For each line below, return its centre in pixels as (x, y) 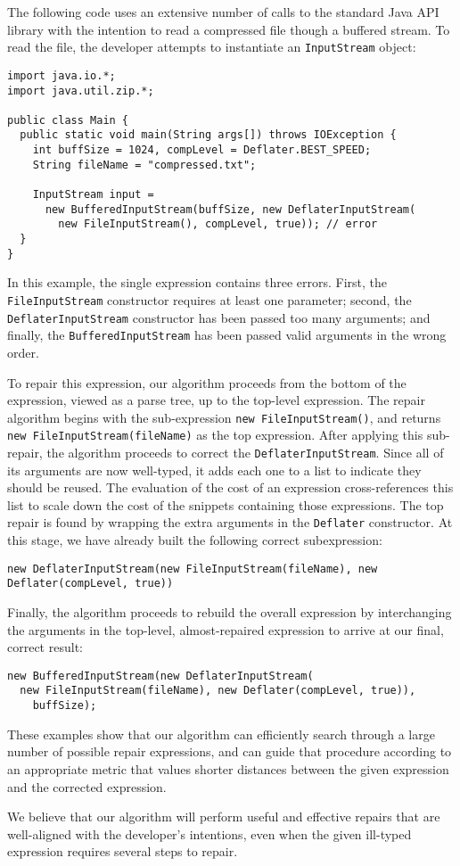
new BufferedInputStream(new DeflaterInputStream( (160, 676)
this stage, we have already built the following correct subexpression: (195, 540)
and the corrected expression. (87, 786)
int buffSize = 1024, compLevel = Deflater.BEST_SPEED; (202, 150)
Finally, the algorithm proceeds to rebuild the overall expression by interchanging (230, 612)
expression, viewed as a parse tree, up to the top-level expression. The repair (216, 400)
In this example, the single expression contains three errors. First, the (197, 282)
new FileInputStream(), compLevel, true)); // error (218, 224)
